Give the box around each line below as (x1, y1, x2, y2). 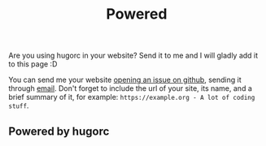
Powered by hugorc (8, 124, 110, 138)
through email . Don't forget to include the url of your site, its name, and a (8, 84, 252, 93)
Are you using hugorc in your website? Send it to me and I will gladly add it (8, 50, 259, 61)
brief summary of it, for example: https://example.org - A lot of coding (8, 92, 255, 102)
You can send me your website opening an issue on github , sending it (8, 75, 242, 85)
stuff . (8, 101, 29, 110)
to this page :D (8, 59, 58, 69)
